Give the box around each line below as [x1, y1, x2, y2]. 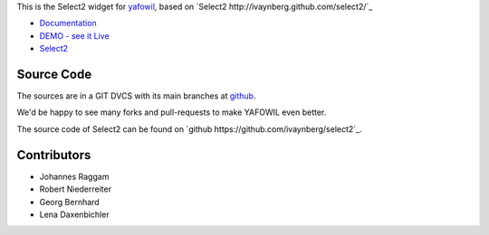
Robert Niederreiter [39, 183, 112, 194]
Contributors [16, 147, 91, 163]
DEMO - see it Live [39, 30, 110, 41]
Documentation [39, 18, 97, 29]
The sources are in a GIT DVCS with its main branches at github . [16, 90, 256, 101]
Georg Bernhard [39, 196, 100, 207]
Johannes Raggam [39, 171, 110, 182]
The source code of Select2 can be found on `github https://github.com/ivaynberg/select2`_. [16, 123, 362, 135]
